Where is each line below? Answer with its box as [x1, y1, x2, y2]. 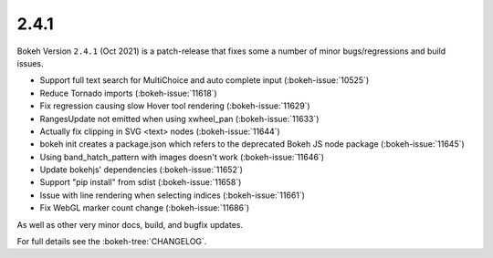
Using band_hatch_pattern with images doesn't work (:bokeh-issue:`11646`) [39, 151, 324, 162]
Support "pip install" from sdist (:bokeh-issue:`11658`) [39, 177, 242, 188]
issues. [16, 57, 45, 68]
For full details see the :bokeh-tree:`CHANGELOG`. [16, 236, 207, 247]
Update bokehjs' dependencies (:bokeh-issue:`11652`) [39, 164, 244, 175]
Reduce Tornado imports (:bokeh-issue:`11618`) [39, 88, 218, 98]
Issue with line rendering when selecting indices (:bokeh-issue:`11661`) [39, 190, 306, 201]
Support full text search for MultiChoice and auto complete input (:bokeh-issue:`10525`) [39, 75, 370, 86]
